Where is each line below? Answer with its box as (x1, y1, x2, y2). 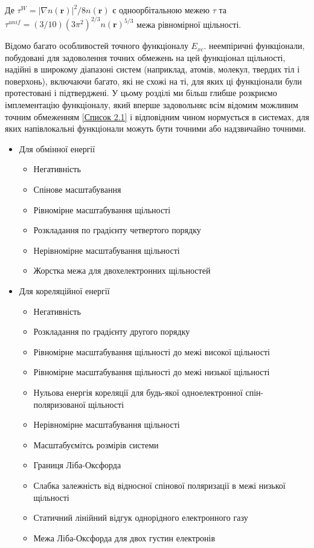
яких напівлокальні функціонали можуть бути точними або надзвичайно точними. (5, 122, 306, 135)
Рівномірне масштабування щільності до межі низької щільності (33, 366, 270, 378)
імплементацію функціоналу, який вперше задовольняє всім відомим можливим (5, 98, 298, 111)
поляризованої (33, 398, 86, 410)
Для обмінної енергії (19, 142, 95, 155)
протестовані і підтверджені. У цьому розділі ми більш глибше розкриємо (5, 86, 277, 99)
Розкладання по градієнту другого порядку (33, 325, 190, 338)
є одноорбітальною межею (112, 4, 210, 16)
